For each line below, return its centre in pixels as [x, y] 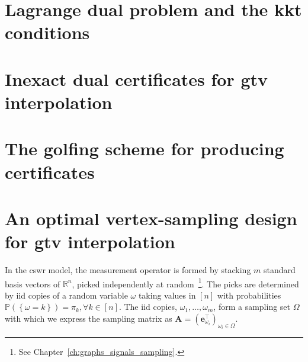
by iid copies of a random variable [66, 295]
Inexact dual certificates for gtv [137, 79]
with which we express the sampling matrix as [89, 318]
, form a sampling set [252, 307]
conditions [47, 32]
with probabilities [249, 295]
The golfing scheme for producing [145, 148]
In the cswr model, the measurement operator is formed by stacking [128, 270]
